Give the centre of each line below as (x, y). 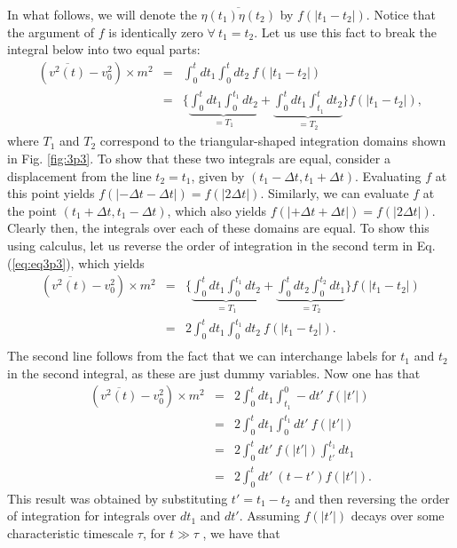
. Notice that (401, 14)
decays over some (398, 516)
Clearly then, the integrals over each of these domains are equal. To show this (218, 228)
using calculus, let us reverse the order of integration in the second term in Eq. (221, 245)
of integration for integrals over (92, 516)
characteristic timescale (71, 532)
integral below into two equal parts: (104, 49)
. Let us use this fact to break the (345, 32)
